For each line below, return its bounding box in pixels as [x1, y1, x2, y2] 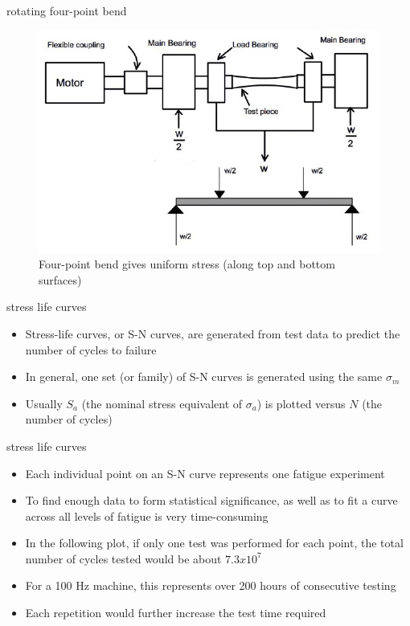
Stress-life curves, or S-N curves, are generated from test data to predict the [25, 325, 400, 342]
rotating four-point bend [6, 2, 127, 18]
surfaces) [39, 271, 82, 288]
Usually [25, 395, 63, 411]
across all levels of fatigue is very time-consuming [25, 507, 269, 524]
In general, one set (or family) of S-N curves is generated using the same [25, 368, 383, 385]
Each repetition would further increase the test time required [25, 604, 326, 621]
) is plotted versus [256, 395, 346, 411]
